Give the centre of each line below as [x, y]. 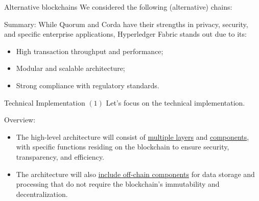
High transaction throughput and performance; [90, 51]
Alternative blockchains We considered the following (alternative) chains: [118, 7]
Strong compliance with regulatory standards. [88, 85]
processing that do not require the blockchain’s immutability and [118, 184]
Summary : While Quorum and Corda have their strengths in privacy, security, [126, 24]
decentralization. [42, 194]
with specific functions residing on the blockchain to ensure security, [123, 147]
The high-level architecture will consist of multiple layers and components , [133, 136]
